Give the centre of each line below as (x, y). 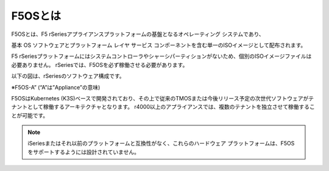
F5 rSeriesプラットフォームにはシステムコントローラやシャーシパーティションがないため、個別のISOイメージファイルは (161, 56)
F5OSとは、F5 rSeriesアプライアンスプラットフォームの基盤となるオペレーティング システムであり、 (138, 34)
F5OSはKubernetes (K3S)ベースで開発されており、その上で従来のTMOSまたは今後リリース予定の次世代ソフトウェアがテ (162, 98)
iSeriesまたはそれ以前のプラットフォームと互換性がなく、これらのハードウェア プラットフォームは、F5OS (161, 144)
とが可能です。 (30, 115)
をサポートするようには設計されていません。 (84, 152)
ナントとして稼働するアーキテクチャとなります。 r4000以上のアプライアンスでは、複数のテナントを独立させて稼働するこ (163, 107)
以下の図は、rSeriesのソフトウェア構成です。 (68, 76)
